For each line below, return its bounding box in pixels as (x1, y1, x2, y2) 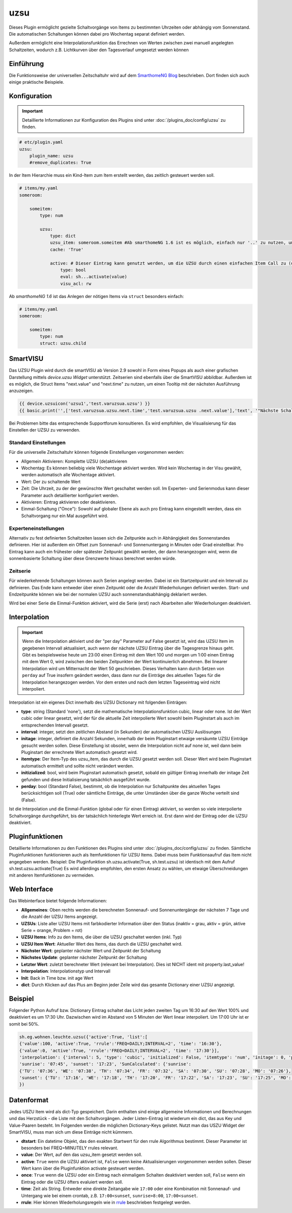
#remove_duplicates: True (29, 160, 91, 166)
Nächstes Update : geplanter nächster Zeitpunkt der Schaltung (21, 954, 147, 960)
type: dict (50, 233, 76, 239)
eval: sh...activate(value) (60, 274, 128, 280)
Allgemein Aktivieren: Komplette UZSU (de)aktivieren (21, 458, 128, 464)
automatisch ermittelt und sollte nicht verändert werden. (21, 763, 134, 769)
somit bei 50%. (9, 1021, 39, 1027)
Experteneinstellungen (9, 525, 64, 532)
